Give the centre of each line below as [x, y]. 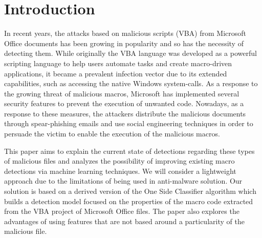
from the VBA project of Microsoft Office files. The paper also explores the [122, 211]
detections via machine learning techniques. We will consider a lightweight [120, 171]
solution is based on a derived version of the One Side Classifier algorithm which [130, 191]
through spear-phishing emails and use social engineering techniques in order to [129, 123]
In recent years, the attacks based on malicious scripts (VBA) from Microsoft [125, 33]
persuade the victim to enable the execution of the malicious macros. [112, 134]
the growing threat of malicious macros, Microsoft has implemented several [122, 93]
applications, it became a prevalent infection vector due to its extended [116, 73]
